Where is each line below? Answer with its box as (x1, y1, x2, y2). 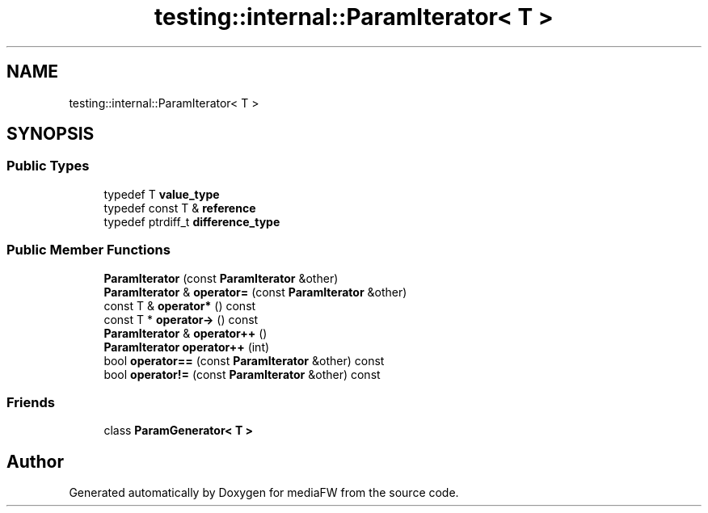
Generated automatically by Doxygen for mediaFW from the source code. (69, 486, 459, 500)
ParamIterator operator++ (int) (103, 339, 270, 354)
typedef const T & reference (103, 200, 256, 215)
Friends (6, 393, 55, 410)
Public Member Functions (6, 242, 171, 259)
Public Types (6, 158, 90, 175)
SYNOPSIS (6, 124, 95, 145)
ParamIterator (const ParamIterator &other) (103, 271, 339, 285)
